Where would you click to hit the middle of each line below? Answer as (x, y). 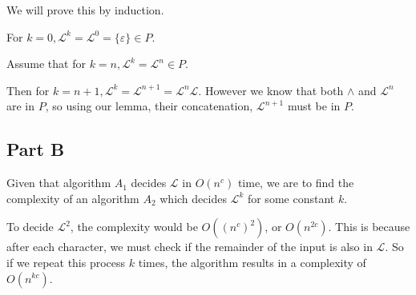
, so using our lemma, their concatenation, (149, 106)
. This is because (369, 227)
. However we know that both (271, 90)
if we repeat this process (66, 262)
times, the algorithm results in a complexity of (252, 262)
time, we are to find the (296, 183)
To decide (30, 227)
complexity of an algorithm (73, 198)
